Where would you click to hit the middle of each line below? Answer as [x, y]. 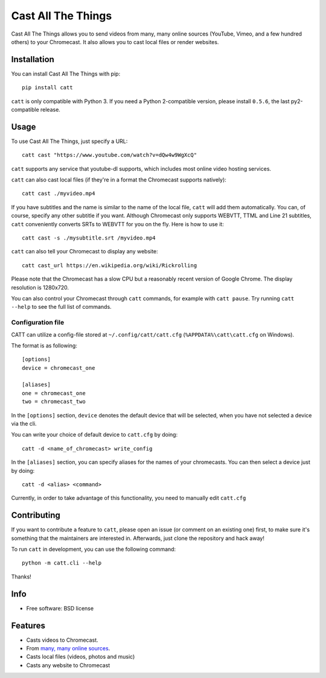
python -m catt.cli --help [62, 563]
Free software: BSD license [60, 608]
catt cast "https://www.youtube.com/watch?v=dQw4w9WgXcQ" [110, 155]
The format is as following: [44, 345]
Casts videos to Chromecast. [62, 640]
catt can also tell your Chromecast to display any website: [85, 252]
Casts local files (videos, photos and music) [81, 657]
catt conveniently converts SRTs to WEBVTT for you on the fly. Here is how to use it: [118, 224]
